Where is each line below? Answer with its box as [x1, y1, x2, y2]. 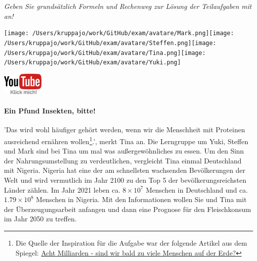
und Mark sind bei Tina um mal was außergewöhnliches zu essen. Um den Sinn [4, 146, 244, 156]
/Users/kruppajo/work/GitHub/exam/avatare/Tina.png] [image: [4, 49, 206, 56]
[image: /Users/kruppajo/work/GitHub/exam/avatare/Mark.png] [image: [4, 30, 234, 37]
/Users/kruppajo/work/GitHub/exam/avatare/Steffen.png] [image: [4, 39, 216, 47]
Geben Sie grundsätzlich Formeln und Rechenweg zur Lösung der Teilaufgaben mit [4, 1, 252, 11]
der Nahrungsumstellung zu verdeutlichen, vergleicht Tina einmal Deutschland [4, 155, 242, 165]
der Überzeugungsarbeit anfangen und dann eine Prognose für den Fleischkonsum [4, 204, 251, 214]
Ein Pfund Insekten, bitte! [4, 105, 96, 116]
